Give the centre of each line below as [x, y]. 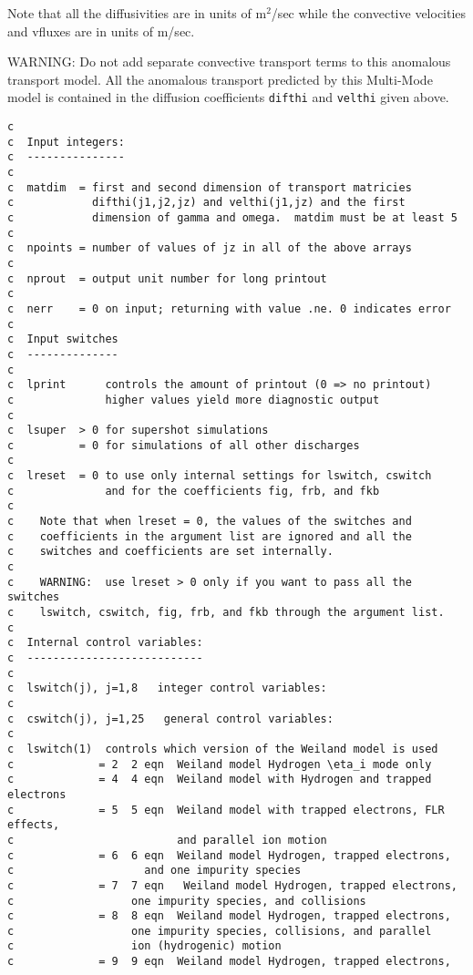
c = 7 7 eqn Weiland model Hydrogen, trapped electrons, [232, 885]
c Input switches [63, 339]
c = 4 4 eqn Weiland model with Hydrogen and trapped [220, 780]
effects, [34, 825]
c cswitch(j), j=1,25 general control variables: [170, 718]
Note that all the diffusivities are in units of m [137, 13]
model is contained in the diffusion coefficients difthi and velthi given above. [228, 97]
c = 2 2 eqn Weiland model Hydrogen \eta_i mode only [220, 764]
